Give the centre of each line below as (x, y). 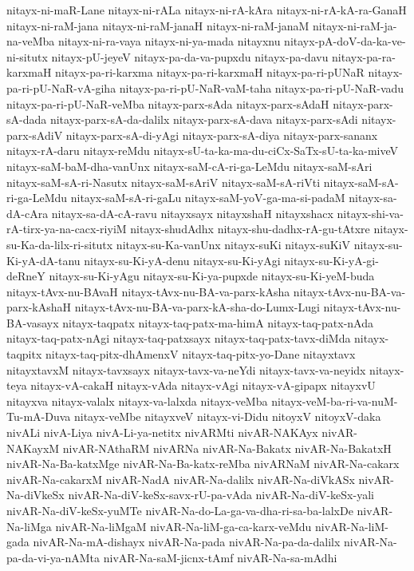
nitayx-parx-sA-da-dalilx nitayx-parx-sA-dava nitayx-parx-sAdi (204, 119)
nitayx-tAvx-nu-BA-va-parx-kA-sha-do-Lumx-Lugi (197, 307)
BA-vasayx (33, 322)
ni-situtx (27, 56)
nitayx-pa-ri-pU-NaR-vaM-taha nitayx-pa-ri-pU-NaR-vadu (262, 87)
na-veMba (31, 41)
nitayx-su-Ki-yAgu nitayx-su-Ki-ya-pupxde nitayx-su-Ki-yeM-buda (212, 276)
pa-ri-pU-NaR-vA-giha (61, 87)
